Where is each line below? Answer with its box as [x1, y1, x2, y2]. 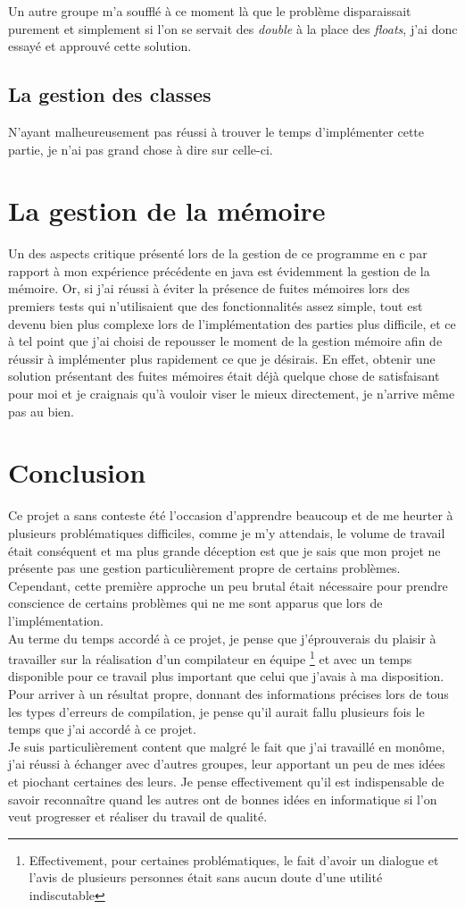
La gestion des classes [8, 80, 212, 108]
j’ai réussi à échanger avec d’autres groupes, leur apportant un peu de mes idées [8, 754, 445, 773]
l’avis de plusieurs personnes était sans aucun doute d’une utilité [29, 868, 383, 887]
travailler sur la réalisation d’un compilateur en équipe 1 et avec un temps [8, 647, 412, 668]
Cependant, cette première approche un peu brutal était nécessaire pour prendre [8, 576, 448, 594]
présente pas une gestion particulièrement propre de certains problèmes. [8, 559, 401, 577]
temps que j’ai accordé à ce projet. [8, 720, 196, 738]
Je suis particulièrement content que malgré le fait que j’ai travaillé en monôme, [8, 736, 445, 755]
